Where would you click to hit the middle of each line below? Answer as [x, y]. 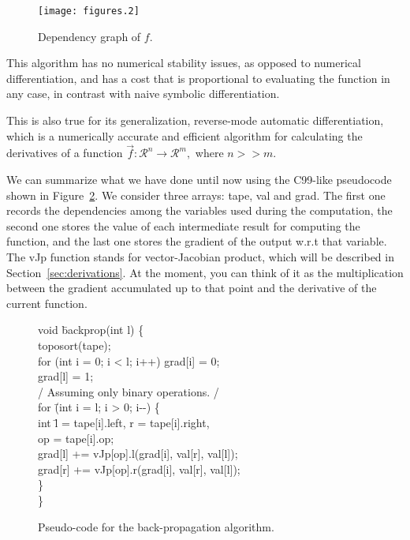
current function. [47, 303]
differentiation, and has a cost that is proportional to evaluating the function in [198, 78]
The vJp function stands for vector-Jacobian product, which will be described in [200, 257]
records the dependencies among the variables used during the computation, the [199, 210]
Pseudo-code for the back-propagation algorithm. [156, 526]
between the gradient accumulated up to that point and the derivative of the [192, 288]
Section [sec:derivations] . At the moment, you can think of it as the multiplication [205, 272]
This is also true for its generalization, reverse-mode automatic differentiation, [195, 120]
